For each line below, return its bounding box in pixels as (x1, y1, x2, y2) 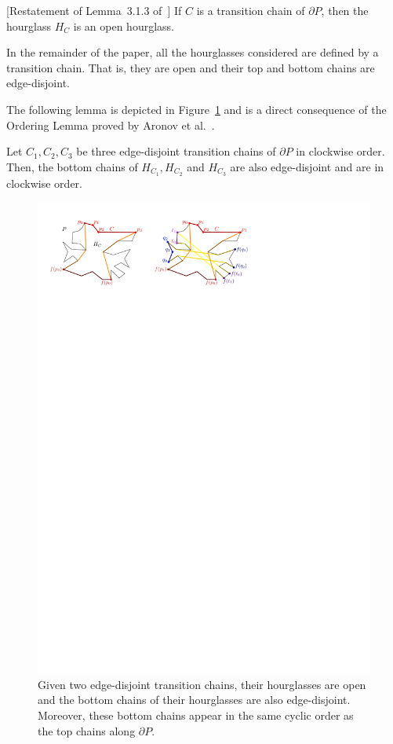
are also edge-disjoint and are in (230, 158, 384, 174)
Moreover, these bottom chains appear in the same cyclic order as (38, 706, 354, 723)
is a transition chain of (196, 2, 305, 18)
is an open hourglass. (73, 17, 174, 34)
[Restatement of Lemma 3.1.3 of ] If (6, 2, 182, 18)
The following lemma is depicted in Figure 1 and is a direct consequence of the (6, 101, 387, 117)
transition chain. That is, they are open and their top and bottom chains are (6, 59, 375, 75)
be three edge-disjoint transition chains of (76, 143, 276, 159)
